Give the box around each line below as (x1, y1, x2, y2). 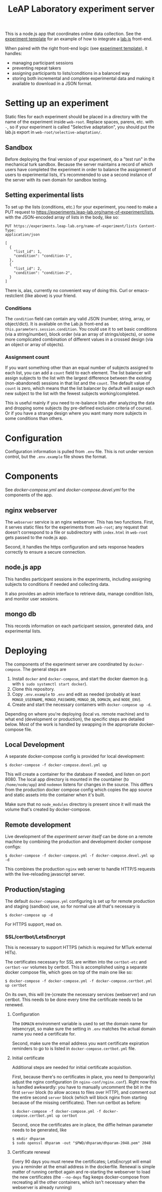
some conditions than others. (5, 416, 63, 421)
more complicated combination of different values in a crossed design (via (5, 336, 153, 342)
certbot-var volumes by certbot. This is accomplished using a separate (5, 964, 147, 970)
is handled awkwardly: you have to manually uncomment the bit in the (12, 1084, 151, 1090)
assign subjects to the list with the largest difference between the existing (5, 375, 152, 381)
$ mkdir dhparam (12, 1137, 45, 1141)
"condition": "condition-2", (14, 270, 73, 275)
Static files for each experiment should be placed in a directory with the (5, 114, 147, 120)
